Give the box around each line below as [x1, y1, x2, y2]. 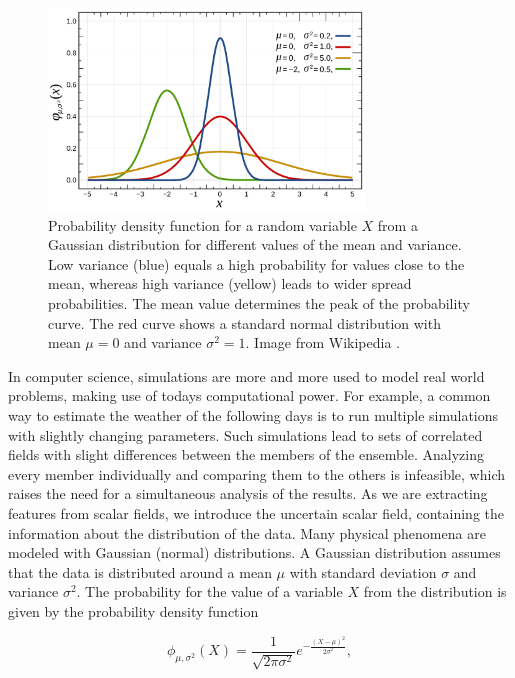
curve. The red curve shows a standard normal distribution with [48, 312, 441, 333]
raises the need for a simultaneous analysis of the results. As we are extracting [8, 483, 488, 504]
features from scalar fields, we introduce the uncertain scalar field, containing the [8, 503, 504, 523]
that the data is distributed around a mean [8, 561, 272, 582]
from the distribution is [363, 581, 507, 602]
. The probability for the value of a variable [76, 581, 343, 602]
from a [377, 214, 418, 235]
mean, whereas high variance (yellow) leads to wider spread [48, 273, 412, 294]
